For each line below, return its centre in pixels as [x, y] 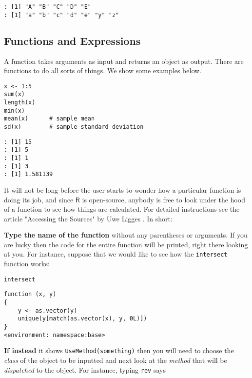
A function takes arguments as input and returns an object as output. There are [124, 61]
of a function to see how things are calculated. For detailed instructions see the [122, 209]
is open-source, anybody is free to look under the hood [164, 199]
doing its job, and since [39, 199]
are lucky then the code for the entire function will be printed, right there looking [126, 244]
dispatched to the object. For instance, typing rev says [85, 369]
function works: [27, 264]
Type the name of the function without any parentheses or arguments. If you [126, 235]
